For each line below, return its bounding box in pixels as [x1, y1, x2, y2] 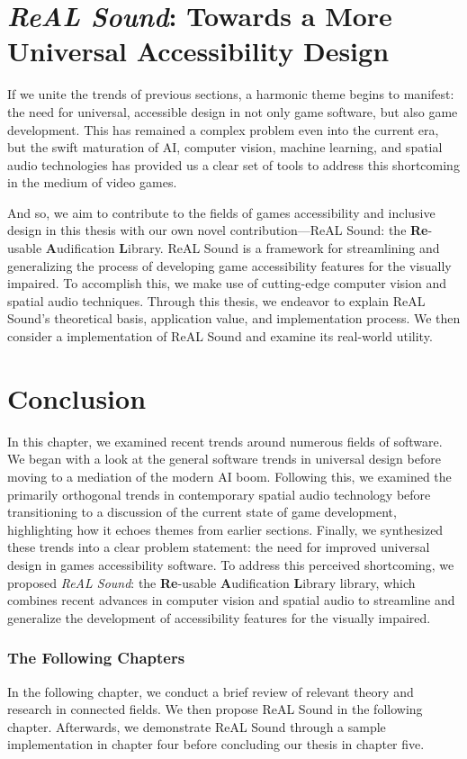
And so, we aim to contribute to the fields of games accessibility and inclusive [7, 203, 436, 221]
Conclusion [7, 379, 147, 416]
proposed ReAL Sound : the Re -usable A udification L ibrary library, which [7, 573, 416, 592]
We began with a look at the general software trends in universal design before [7, 449, 441, 468]
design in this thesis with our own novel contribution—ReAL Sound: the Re [7, 221, 428, 239]
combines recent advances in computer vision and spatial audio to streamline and [7, 591, 455, 610]
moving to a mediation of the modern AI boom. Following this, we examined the [7, 466, 452, 485]
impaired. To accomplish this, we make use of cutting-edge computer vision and [7, 274, 447, 293]
